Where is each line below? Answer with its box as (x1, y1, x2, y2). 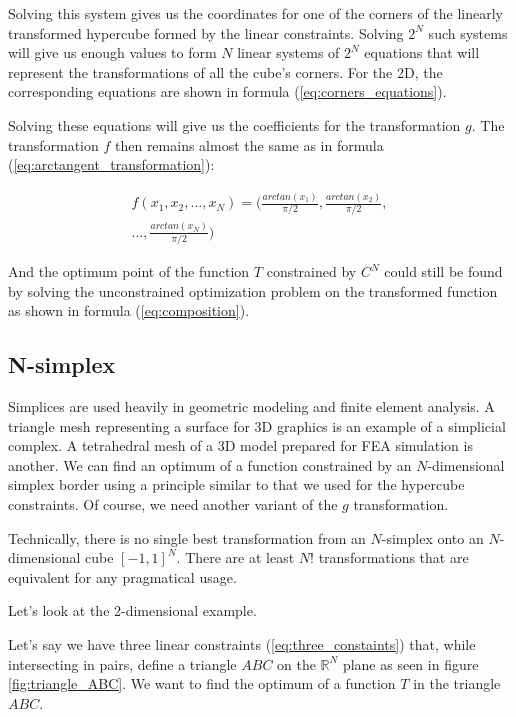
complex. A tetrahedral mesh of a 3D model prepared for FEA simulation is (8, 435, 473, 456)
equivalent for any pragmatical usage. (8, 566, 237, 587)
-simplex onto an (381, 527, 484, 548)
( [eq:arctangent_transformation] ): (8, 154, 215, 175)
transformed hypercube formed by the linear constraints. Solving (8, 22, 404, 43)
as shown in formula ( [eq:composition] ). (8, 300, 250, 321)
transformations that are (318, 547, 469, 568)
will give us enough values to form (8, 42, 217, 63)
